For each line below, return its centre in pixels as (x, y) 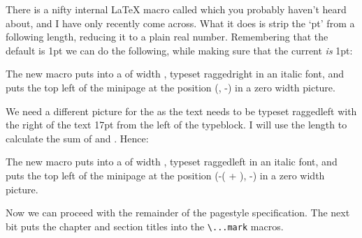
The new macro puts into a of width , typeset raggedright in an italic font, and (175, 74)
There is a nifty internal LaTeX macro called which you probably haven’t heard (176, 9)
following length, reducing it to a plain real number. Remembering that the (167, 37)
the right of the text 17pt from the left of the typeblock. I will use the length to (176, 125)
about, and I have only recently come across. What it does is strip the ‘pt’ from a (180, 23)
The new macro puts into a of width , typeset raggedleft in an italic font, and (172, 162)
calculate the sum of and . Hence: (77, 138)
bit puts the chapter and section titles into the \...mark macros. (145, 226)
